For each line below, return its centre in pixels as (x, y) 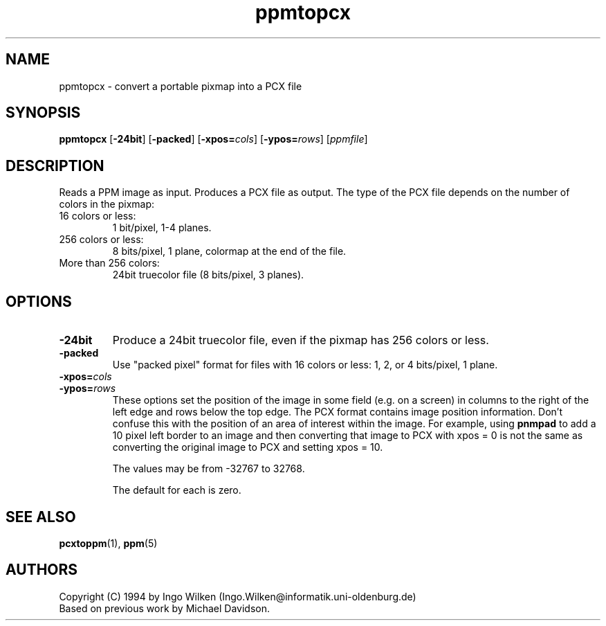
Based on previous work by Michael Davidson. (164, 608)
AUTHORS (42, 570)
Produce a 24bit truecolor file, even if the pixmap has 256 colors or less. (301, 340)
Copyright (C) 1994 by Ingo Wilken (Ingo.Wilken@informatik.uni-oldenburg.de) (238, 596)
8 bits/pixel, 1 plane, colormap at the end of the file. (229, 251)
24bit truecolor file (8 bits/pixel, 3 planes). (208, 275)
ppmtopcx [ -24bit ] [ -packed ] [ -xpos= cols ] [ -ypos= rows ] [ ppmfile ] (213, 139)
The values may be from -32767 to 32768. (209, 469)
